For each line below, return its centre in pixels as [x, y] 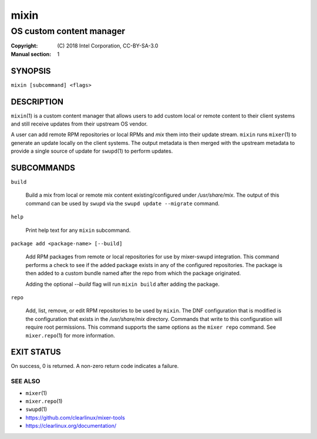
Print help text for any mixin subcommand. [78, 230]
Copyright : [24, 46]
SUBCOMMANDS [43, 168]
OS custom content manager [68, 31]
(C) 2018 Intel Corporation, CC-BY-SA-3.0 [108, 46]
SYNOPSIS [31, 71]
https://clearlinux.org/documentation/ [71, 426]
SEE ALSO [26, 381]
